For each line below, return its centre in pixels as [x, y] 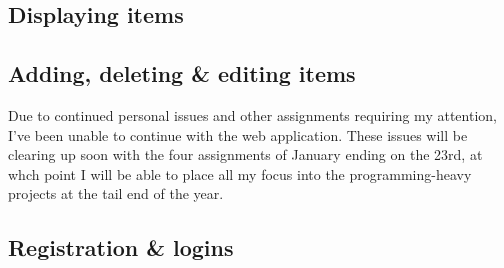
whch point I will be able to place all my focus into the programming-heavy [240, 173]
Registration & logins [121, 247]
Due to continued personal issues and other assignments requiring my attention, [252, 114]
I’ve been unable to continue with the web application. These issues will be [238, 134]
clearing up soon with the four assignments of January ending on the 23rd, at [245, 154]
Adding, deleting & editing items [182, 73]
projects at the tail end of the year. [116, 193]
